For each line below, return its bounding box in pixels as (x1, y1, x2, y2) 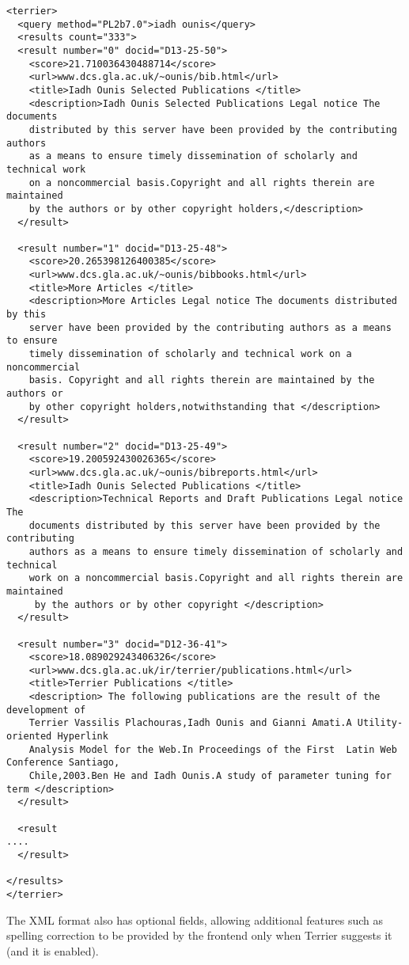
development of (6, 704, 86, 716)
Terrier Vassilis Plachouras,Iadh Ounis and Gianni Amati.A (28, 717, 352, 729)
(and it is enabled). (6, 942, 99, 959)
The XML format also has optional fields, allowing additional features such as (6, 911, 383, 928)
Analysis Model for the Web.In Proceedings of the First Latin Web (28, 743, 397, 755)
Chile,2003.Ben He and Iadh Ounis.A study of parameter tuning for (28, 770, 392, 782)
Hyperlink (57, 731, 108, 743)
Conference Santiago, (6, 757, 120, 769)
